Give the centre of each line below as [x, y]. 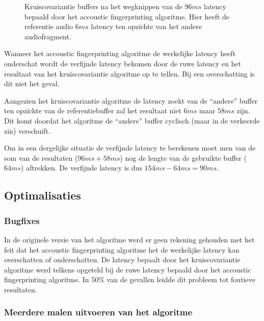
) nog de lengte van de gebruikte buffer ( [183, 157]
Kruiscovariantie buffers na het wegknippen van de [103, 6]
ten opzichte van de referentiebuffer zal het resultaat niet [93, 110]
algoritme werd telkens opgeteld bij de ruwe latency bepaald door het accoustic [128, 269]
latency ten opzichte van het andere [146, 26]
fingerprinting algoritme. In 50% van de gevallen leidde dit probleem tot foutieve [130, 279]
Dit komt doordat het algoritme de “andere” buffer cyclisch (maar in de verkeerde [132, 120]
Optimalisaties [43, 195]
